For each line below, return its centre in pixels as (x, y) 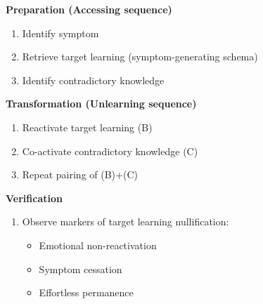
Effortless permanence (86, 292)
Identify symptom (60, 33)
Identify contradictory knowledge (93, 80)
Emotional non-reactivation (98, 245)
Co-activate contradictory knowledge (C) (110, 151)
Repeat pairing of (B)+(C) (80, 174)
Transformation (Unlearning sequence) (101, 104)
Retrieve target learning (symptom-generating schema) (140, 57)
